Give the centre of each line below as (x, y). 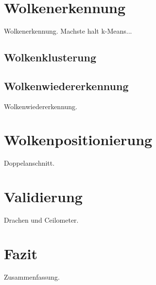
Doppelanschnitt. (29, 163)
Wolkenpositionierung (78, 140)
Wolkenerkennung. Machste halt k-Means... (68, 31)
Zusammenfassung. (32, 276)
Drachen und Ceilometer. (41, 220)
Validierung (43, 197)
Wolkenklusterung (50, 57)
